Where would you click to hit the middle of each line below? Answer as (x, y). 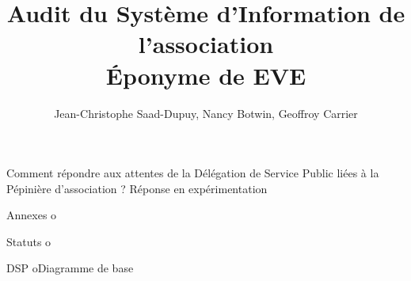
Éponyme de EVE (206, 75)
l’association (206, 44)
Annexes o (32, 215)
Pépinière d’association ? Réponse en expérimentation (137, 188)
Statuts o (29, 241)
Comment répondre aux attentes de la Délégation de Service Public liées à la (193, 173)
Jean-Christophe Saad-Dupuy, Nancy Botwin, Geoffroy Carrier (206, 113)
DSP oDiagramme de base (70, 268)
